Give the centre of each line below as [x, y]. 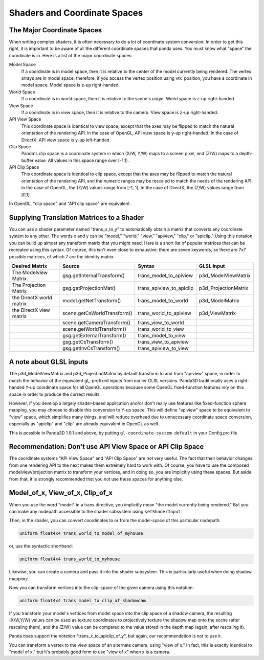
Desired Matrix [30, 266]
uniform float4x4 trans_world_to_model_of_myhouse [81, 534]
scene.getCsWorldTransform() [97, 313]
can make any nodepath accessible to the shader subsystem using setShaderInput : [96, 511]
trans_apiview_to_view [163, 348]
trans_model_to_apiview [165, 275]
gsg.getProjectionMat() [89, 288]
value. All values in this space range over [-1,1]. [82, 160]
